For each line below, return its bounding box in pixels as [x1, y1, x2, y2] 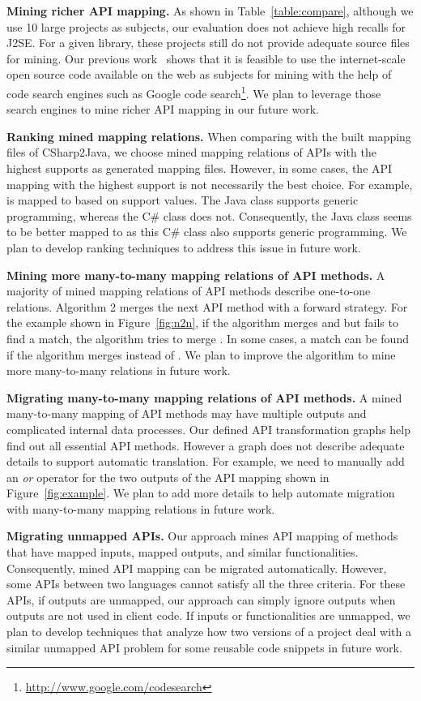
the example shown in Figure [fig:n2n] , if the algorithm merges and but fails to [6, 314, 398, 331]
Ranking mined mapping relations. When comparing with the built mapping [6, 127, 411, 144]
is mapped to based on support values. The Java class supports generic [6, 191, 359, 209]
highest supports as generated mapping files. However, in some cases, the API [6, 160, 393, 176]
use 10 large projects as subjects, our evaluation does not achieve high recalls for [6, 18, 406, 35]
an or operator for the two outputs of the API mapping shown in [6, 468, 330, 485]
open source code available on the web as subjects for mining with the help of [6, 66, 392, 83]
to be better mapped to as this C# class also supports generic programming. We [6, 223, 407, 240]
